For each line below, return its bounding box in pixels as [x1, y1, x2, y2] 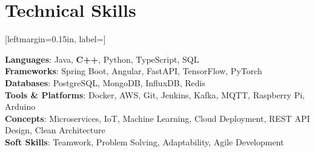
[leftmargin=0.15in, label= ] [5, 33, 106, 45]
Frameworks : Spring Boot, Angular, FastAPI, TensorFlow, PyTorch [5, 65, 262, 77]
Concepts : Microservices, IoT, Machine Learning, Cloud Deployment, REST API [5, 112, 310, 124]
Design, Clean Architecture [5, 124, 105, 136]
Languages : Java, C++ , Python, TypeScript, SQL [5, 52, 199, 65]
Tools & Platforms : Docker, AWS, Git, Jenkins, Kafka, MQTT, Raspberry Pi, [5, 88, 305, 101]
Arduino [5, 100, 36, 113]
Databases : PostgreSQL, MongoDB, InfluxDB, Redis [5, 76, 205, 89]
